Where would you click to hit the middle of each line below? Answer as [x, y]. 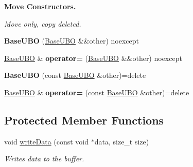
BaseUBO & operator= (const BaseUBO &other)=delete [97, 92]
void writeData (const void [47, 141]
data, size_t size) [122, 141]
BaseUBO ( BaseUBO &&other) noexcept [72, 41]
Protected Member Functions [84, 120]
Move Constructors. [40, 6]
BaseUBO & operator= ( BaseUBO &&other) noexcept [93, 58]
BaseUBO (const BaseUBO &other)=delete [75, 75]
